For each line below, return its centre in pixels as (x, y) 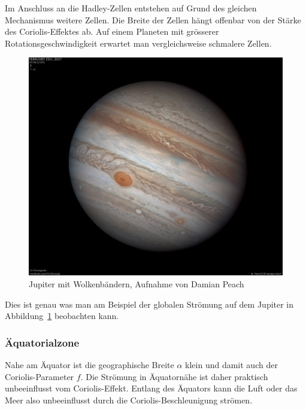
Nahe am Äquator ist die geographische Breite (90, 365)
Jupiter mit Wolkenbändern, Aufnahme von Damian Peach (137, 284)
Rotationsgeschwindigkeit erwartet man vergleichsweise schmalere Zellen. (138, 43)
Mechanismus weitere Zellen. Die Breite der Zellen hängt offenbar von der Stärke (153, 19)
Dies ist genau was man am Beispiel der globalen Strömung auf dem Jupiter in (149, 304)
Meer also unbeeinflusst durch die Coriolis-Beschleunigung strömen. (129, 400)
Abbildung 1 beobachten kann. (62, 316)
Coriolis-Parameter (40, 376)
